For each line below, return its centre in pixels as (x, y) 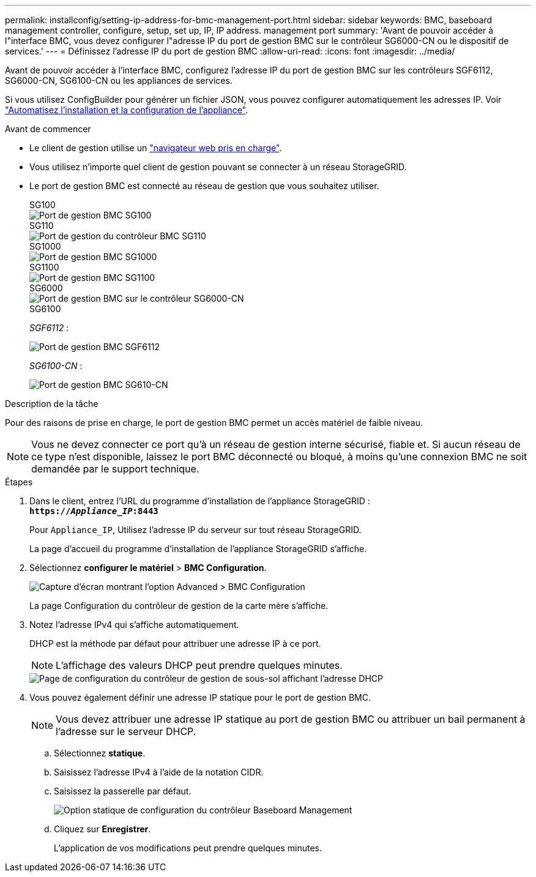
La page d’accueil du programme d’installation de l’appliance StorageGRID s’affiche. (198, 549)
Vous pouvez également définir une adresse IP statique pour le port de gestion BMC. (200, 697)
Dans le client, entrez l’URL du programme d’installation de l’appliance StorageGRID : (200, 501)
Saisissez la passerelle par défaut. (123, 791)
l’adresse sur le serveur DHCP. (126, 731)
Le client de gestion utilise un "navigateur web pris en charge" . (156, 148)
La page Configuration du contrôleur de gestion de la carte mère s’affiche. (179, 606)
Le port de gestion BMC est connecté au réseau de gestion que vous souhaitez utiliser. (204, 186)
